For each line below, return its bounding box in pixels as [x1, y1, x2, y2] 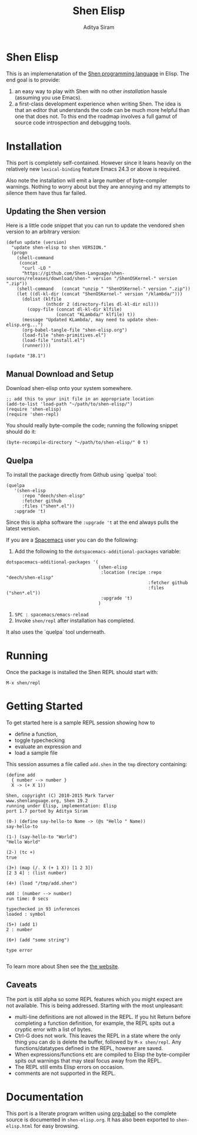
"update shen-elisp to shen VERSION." [11, 245, 107, 251]
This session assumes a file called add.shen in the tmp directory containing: [6, 760, 187, 767]
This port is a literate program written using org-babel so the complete [6, 1110, 177, 1117]
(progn [11, 250, 28, 256]
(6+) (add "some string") [6, 937, 69, 943]
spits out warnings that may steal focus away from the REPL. [14, 1057, 162, 1064]
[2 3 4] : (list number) [6, 870, 67, 876]
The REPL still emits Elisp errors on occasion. [14, 1063, 125, 1070]
